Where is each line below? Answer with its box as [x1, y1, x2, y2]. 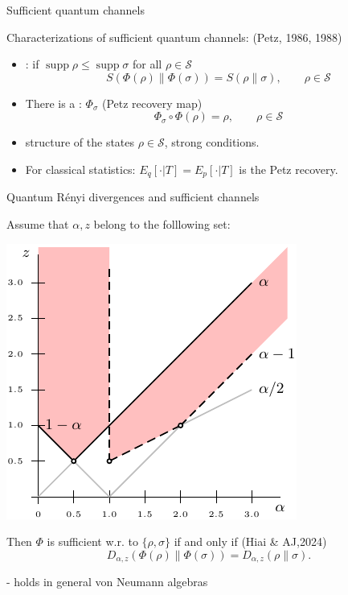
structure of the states [25, 134, 135, 151]
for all [133, 56, 162, 72]
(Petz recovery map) [101, 94, 203, 111]
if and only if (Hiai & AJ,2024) [174, 533, 327, 550]
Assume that [6, 216, 69, 233]
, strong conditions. [164, 134, 260, 151]
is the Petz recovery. [239, 160, 338, 177]
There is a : [25, 94, 82, 111]
